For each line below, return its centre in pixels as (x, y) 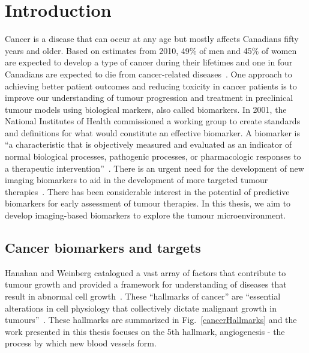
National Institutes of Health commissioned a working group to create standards (153, 121)
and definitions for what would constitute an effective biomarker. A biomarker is (152, 132)
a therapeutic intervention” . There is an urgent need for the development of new (154, 168)
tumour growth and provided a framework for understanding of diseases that (146, 284)
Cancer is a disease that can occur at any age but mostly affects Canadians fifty (152, 39)
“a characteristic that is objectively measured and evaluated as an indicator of (148, 144)
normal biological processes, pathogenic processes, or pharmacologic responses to (153, 156)
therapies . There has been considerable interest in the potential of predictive (147, 191)
